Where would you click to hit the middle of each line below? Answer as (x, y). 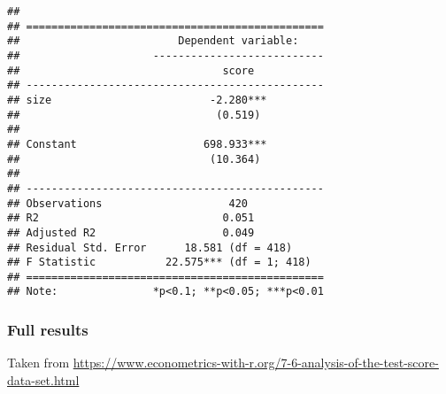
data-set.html (43, 379)
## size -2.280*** (137, 100)
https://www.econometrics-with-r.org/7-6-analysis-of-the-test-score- (256, 363)
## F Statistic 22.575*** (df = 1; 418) (159, 263)
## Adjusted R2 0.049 (131, 232)
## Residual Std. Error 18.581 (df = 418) (150, 247)
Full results (48, 330)
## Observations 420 (128, 203)
